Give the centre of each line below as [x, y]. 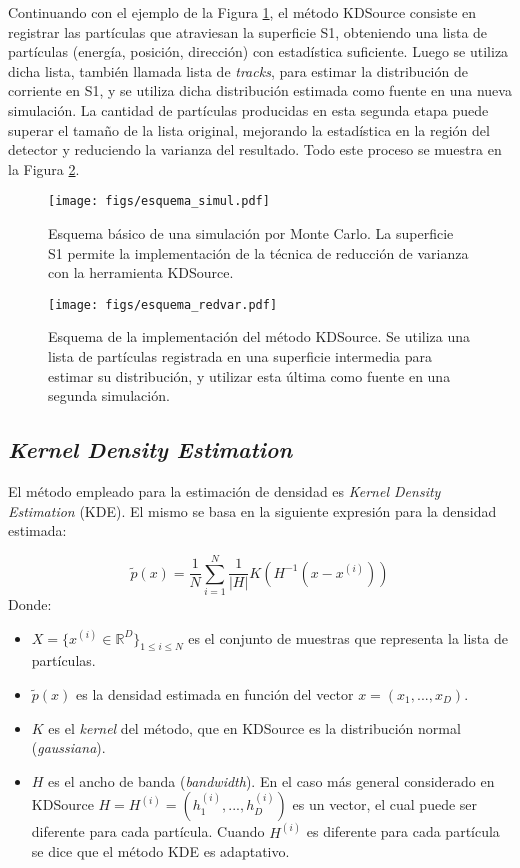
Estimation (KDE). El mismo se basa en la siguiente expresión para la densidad [252, 510]
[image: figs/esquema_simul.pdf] [159, 201]
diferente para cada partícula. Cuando [148, 831]
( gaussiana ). [68, 747]
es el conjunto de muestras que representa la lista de [348, 637]
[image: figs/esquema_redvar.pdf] [163, 304]
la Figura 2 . [44, 168]
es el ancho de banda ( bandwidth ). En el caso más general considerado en [271, 780]
